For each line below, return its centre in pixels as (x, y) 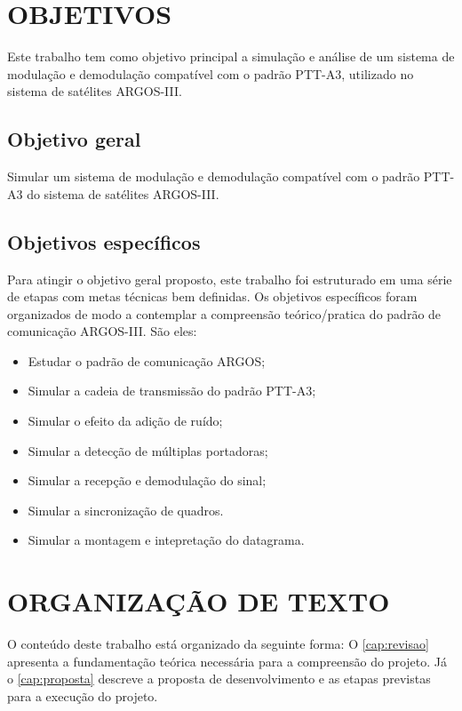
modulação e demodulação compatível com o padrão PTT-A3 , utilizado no (211, 73)
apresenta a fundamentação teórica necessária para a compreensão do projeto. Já (227, 661)
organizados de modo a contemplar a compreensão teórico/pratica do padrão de (224, 313)
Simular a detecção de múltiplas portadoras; (148, 450)
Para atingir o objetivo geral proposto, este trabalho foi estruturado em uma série (230, 279)
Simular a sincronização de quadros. (126, 510)
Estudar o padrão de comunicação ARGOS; (147, 360)
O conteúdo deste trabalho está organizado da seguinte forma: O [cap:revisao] (218, 644)
